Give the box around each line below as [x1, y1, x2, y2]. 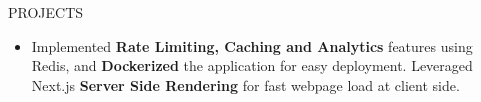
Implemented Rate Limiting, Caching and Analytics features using [31, 35, 473, 56]
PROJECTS [8, 2, 84, 22]
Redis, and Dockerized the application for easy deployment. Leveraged [31, 55, 473, 76]
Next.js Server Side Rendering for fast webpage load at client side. [31, 74, 460, 95]
